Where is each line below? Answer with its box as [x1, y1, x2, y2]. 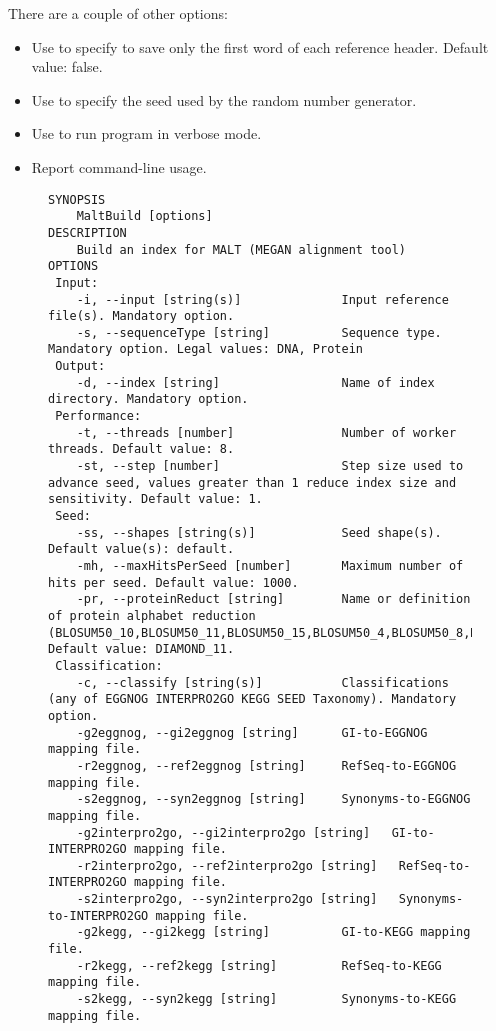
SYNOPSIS [48, 192, 106, 207]
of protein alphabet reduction [48, 608, 256, 623]
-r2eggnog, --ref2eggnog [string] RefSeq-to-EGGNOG [76, 758, 457, 773]
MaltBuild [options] [76, 209, 213, 224]
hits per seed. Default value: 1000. [48, 575, 299, 590]
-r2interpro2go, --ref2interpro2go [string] [76, 858, 378, 873]
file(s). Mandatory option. [48, 309, 235, 324]
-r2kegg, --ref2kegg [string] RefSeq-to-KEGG [76, 958, 442, 973]
